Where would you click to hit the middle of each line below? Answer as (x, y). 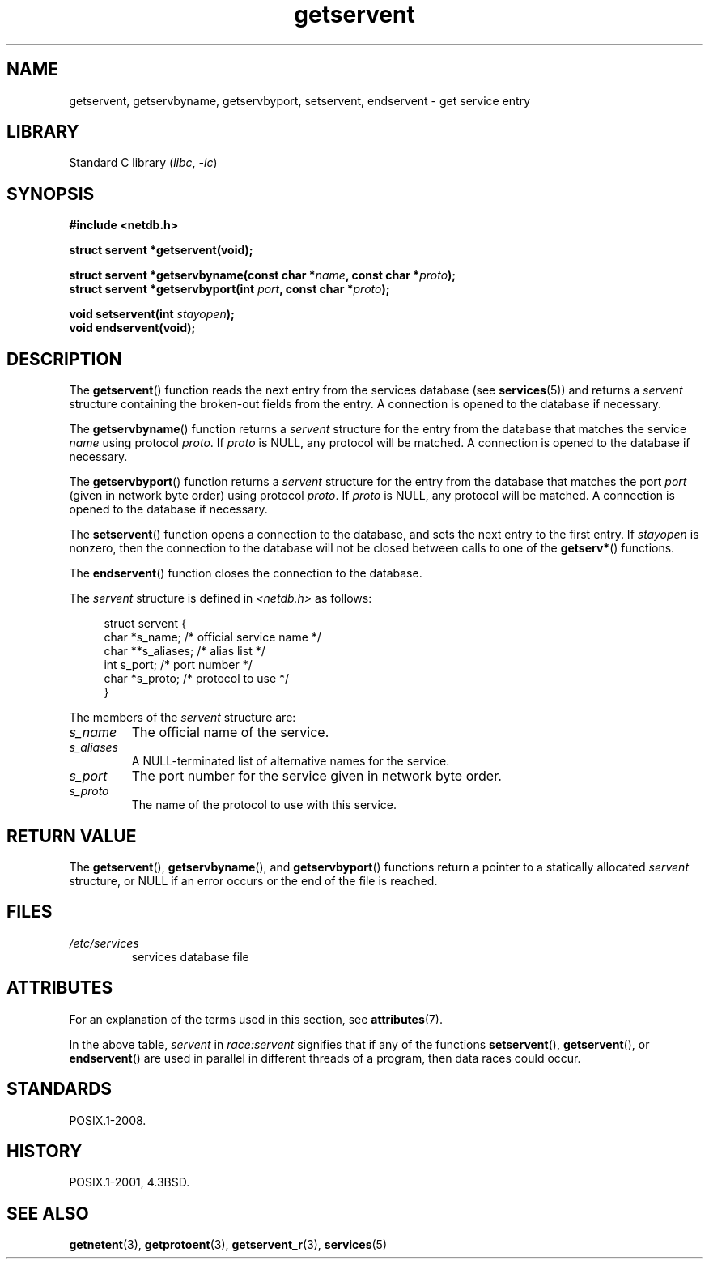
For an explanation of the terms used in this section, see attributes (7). (256, 1019)
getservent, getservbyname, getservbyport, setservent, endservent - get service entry (300, 100)
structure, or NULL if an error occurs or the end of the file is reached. (253, 880)
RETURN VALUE (72, 836)
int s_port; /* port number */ (178, 665)
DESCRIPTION (64, 359)
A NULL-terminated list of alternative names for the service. (291, 761)
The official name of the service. (230, 733)
